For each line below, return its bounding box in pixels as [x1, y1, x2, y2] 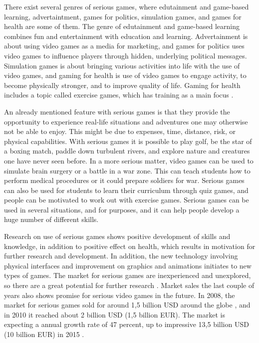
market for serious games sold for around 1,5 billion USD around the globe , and [4, 299, 251, 310]
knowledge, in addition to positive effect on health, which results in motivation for [4, 240, 256, 251]
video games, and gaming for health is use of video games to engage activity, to [4, 70, 247, 80]
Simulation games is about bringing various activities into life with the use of [4, 60, 240, 70]
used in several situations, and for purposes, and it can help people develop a [4, 204, 240, 214]
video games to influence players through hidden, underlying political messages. [4, 50, 247, 60]
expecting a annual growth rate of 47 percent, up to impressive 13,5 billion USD [4, 319, 249, 329]
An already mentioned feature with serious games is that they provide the [4, 106, 230, 116]
